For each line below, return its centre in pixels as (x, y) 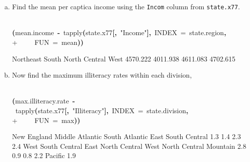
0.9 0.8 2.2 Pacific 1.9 (44, 155)
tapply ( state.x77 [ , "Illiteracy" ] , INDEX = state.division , (102, 110)
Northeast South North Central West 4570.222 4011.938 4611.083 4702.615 (124, 58)
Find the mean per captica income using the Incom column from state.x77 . (126, 7)
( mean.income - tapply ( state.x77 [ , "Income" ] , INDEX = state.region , (119, 32)
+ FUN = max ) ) (46, 120)
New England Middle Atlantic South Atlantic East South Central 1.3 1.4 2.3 (126, 136)
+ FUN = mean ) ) (48, 42)
